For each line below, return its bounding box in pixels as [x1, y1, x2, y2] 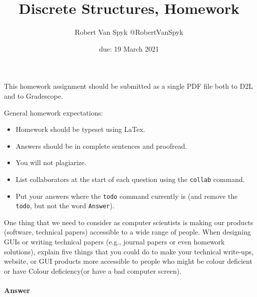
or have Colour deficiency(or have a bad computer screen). [4, 265, 182, 276]
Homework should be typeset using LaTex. [15, 124, 145, 134]
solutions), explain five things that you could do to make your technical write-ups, [4, 246, 254, 256]
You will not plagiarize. [15, 157, 87, 168]
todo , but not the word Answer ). [15, 200, 115, 211]
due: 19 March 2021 [99, 43, 159, 54]
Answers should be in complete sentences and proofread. [15, 140, 187, 151]
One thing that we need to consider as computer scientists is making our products [4, 217, 254, 227]
